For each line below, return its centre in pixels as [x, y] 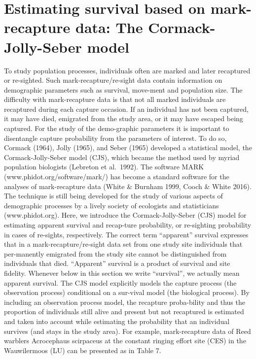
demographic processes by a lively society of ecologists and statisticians [111, 205]
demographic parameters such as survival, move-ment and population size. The [123, 89]
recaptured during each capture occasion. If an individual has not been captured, [126, 109]
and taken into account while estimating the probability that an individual [117, 321]
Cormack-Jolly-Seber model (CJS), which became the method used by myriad [122, 157]
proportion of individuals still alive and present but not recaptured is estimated [124, 311]
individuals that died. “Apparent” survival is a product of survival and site [117, 263]
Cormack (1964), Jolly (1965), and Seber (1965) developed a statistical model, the [128, 147]
